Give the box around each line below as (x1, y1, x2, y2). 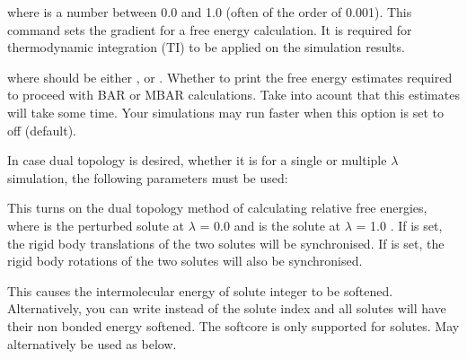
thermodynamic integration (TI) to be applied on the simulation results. (7, 38, 405, 57)
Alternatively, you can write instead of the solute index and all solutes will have (7, 299, 446, 318)
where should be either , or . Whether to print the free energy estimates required (7, 67, 453, 86)
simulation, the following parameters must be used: (7, 168, 288, 187)
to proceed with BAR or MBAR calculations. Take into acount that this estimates (7, 85, 460, 104)
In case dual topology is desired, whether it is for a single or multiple (7, 151, 387, 170)
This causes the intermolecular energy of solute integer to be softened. (7, 281, 393, 300)
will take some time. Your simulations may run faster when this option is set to (7, 102, 444, 121)
